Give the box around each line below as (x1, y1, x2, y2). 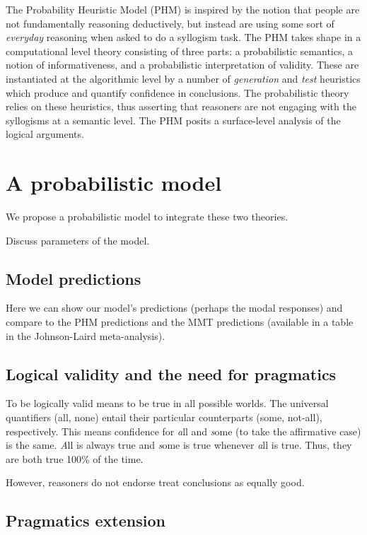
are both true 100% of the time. (6, 451, 144, 466)
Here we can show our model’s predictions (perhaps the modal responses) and (6, 300, 343, 315)
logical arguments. (6, 127, 84, 141)
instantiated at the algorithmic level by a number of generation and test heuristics (6, 71, 361, 86)
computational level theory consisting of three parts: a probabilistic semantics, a (6, 43, 354, 58)
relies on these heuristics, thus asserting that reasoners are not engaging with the (6, 99, 356, 114)
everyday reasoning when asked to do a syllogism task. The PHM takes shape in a (6, 30, 361, 45)
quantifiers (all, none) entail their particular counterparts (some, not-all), (6, 410, 322, 425)
